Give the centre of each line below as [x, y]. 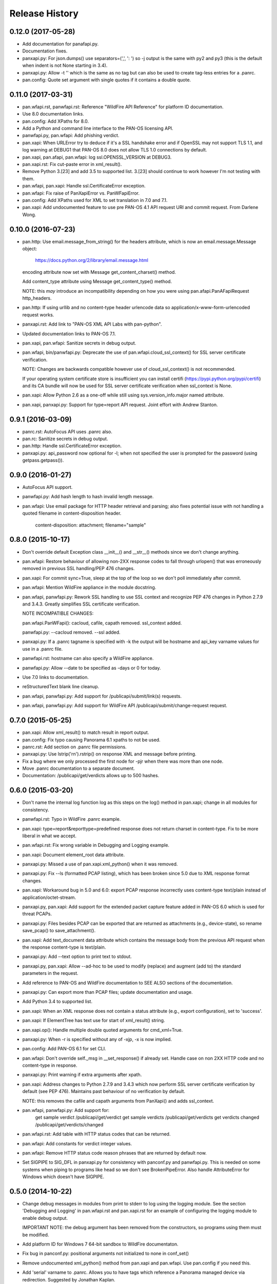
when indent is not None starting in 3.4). [65, 65]
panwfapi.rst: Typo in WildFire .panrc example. [72, 819]
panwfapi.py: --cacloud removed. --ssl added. [71, 632]
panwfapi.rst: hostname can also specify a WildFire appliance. [88, 658]
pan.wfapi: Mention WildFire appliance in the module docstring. [89, 588]
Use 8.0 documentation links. [53, 114]
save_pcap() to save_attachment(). [59, 931]
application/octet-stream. [49, 897]
